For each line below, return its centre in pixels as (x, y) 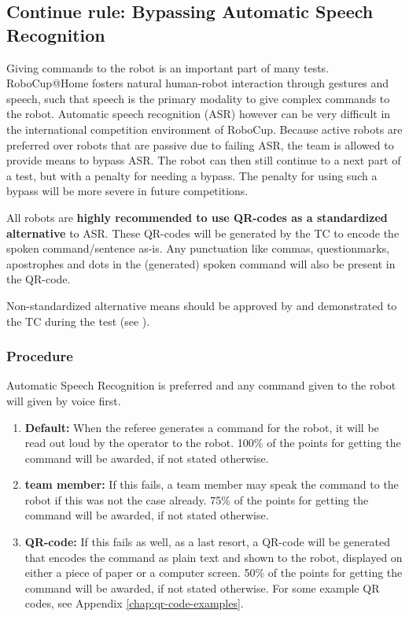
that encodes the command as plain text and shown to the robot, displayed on (214, 557)
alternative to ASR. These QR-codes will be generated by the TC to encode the (203, 233)
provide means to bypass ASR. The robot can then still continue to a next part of (204, 160)
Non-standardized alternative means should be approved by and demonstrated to (202, 305)
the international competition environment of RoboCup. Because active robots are (204, 129)
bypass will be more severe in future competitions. (127, 191)
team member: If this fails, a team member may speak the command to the (212, 484)
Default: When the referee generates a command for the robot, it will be (202, 427)
